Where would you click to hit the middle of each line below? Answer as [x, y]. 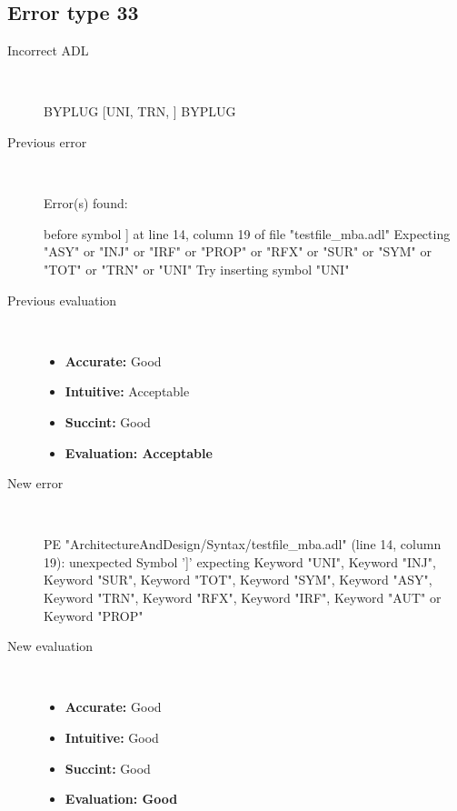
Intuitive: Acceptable [127, 391]
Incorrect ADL [48, 50]
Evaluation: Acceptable [139, 452]
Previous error [47, 141]
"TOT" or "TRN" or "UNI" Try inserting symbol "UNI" [197, 269]
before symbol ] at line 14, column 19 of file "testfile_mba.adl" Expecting [247, 233]
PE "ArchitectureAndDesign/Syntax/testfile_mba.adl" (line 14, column [243, 544]
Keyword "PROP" [94, 615]
